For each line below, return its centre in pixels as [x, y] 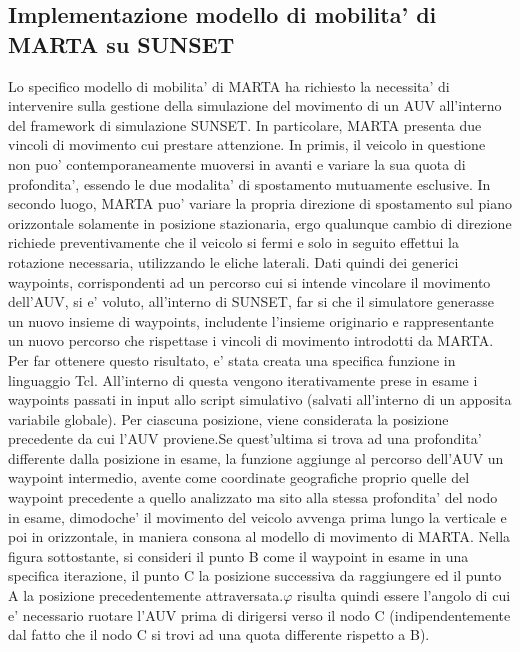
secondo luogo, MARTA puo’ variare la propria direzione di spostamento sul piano [260, 203]
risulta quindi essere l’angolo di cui [404, 595]
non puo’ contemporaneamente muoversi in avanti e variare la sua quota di [237, 163]
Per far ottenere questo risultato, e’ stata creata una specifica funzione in [232, 359]
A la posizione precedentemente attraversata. [146, 595]
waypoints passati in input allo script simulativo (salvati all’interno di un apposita [260, 399]
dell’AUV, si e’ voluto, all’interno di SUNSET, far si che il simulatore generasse [251, 301]
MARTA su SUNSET [121, 43]
